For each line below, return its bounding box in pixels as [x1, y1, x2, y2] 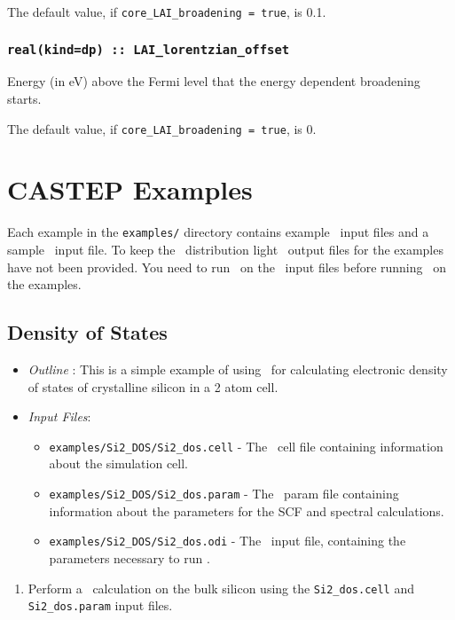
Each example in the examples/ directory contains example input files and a [7, 223, 429, 241]
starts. [7, 90, 42, 108]
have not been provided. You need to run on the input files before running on [7, 257, 446, 276]
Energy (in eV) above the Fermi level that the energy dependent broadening [7, 72, 420, 90]
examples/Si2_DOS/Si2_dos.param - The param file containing [49, 484, 399, 503]
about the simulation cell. [49, 454, 189, 473]
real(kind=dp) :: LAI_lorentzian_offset [7, 42, 290, 57]
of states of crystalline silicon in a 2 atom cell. [27, 377, 278, 396]
